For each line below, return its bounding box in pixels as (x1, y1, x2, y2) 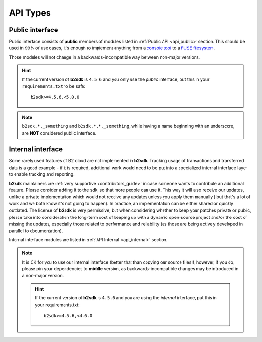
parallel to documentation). (9, 228, 63, 233)
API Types (9, 7, 51, 18)
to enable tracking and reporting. (9, 171, 75, 177)
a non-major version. (22, 273, 64, 279)
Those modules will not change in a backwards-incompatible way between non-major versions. (9, 54, 200, 60)
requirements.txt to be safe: (22, 83, 86, 89)
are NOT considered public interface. (22, 130, 97, 136)
